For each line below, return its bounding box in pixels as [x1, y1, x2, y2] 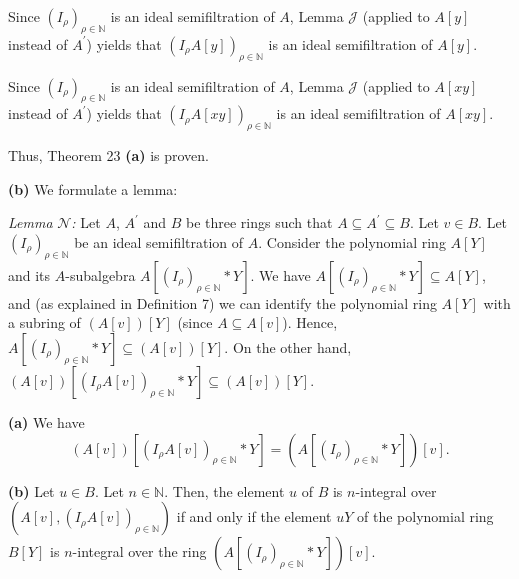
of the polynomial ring [357, 506, 494, 527]
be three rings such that [186, 212, 333, 233]
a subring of [8, 312, 81, 333]
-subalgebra [65, 264, 136, 285]
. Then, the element [164, 480, 285, 501]
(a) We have [8, 411, 85, 432]
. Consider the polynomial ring [258, 231, 446, 252]
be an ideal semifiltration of [74, 231, 244, 252]
